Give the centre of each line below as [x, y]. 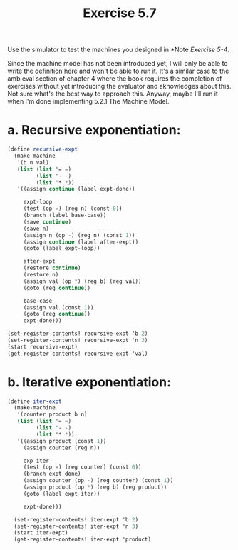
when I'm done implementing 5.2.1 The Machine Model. [88, 101]
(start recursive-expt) [43, 347]
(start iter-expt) [41, 533]
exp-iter [36, 461]
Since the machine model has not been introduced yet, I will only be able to [118, 64]
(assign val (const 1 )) [58, 307]
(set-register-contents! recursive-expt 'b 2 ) [78, 334]
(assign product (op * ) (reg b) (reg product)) [95, 487]
